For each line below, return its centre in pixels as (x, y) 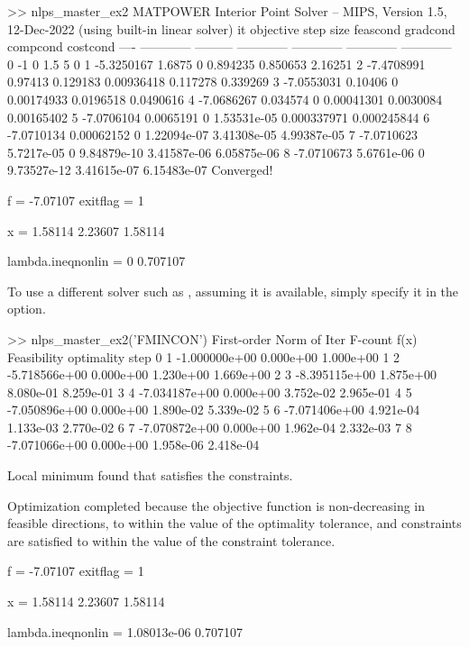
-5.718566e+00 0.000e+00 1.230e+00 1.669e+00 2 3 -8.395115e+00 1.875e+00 (222, 374)
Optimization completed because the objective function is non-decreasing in (216, 505)
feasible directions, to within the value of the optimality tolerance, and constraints (234, 523)
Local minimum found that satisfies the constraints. (150, 475)
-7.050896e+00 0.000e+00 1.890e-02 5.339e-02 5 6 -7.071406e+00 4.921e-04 (214, 410)
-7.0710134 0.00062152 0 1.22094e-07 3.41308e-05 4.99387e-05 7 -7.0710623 (212, 135)
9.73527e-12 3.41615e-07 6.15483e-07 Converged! (140, 170)
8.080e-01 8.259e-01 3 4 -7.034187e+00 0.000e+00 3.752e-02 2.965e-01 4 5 (210, 392)
